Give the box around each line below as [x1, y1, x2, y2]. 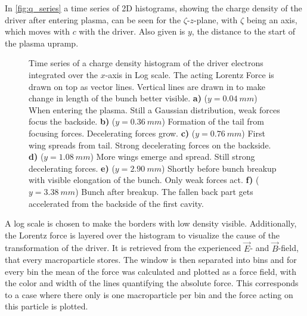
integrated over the [29, 68, 98, 80]
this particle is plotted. [5, 300, 88, 312]
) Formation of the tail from [162, 115, 264, 128]
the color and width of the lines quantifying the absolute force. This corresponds [5, 277, 299, 289]
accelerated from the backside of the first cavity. [29, 197, 204, 209]
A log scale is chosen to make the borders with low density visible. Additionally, [5, 217, 297, 230]
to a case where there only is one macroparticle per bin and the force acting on [5, 288, 293, 300]
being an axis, [246, 13, 297, 26]
